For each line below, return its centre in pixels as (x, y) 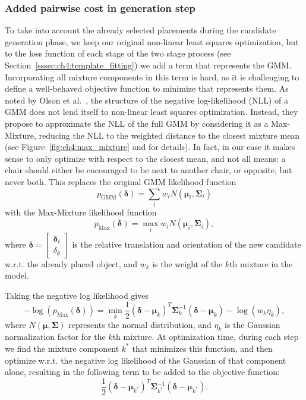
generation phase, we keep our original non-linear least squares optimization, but (152, 41)
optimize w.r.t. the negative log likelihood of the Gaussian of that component (146, 360)
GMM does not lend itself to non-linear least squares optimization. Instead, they (152, 112)
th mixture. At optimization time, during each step (206, 337)
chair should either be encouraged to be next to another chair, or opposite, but (149, 170)
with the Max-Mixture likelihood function (81, 212)
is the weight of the (187, 263)
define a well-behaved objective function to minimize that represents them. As (147, 88)
